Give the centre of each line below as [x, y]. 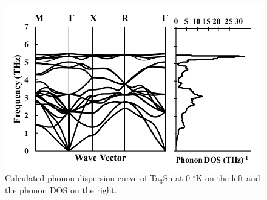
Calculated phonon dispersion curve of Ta [82, 178]
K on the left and [228, 178]
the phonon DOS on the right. [61, 190]
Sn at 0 [177, 178]
